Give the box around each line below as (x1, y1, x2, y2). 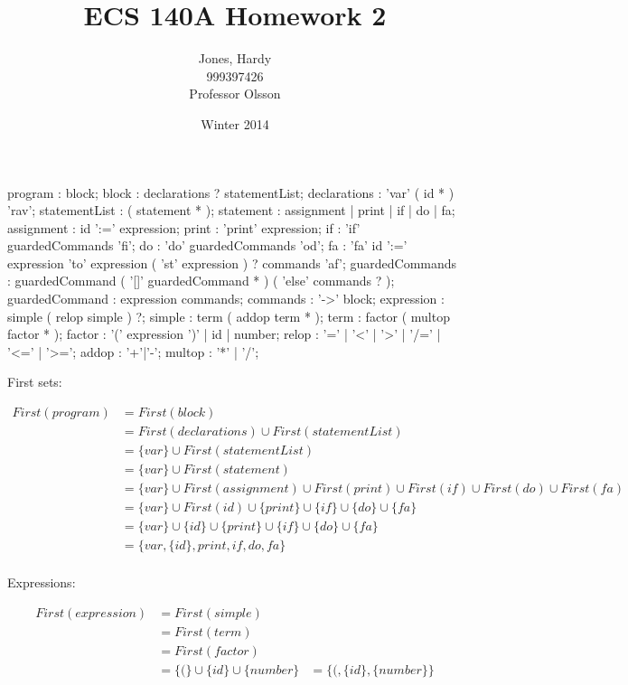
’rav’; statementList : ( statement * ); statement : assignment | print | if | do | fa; (7, 201, 455, 220)
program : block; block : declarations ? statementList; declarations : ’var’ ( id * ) (7, 183, 455, 202)
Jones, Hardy (198, 49, 272, 68)
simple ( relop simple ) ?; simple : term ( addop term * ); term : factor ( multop (7, 306, 450, 325)
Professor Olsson (189, 84, 281, 103)
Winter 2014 (201, 114, 269, 133)
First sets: (7, 372, 62, 391)
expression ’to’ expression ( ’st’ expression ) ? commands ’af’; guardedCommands (7, 253, 457, 272)
